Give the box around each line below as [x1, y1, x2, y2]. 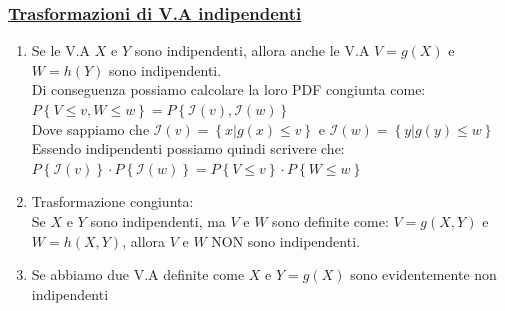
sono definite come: [272, 210, 389, 231]
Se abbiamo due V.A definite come [31, 264, 245, 285]
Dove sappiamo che [31, 118, 150, 139]
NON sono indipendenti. [211, 230, 360, 251]
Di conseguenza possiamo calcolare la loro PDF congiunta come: [31, 79, 426, 100]
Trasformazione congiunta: [31, 191, 194, 212]
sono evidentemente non [350, 264, 497, 285]
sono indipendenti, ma [90, 210, 226, 231]
